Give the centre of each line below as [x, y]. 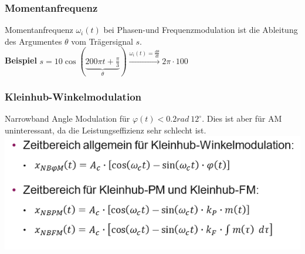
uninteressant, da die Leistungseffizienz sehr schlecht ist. [106, 130]
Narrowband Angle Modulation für [67, 118]
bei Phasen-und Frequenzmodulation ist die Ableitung [201, 30]
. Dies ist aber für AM [242, 118]
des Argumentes [33, 41]
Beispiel [21, 60]
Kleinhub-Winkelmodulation [73, 96]
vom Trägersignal [102, 41]
